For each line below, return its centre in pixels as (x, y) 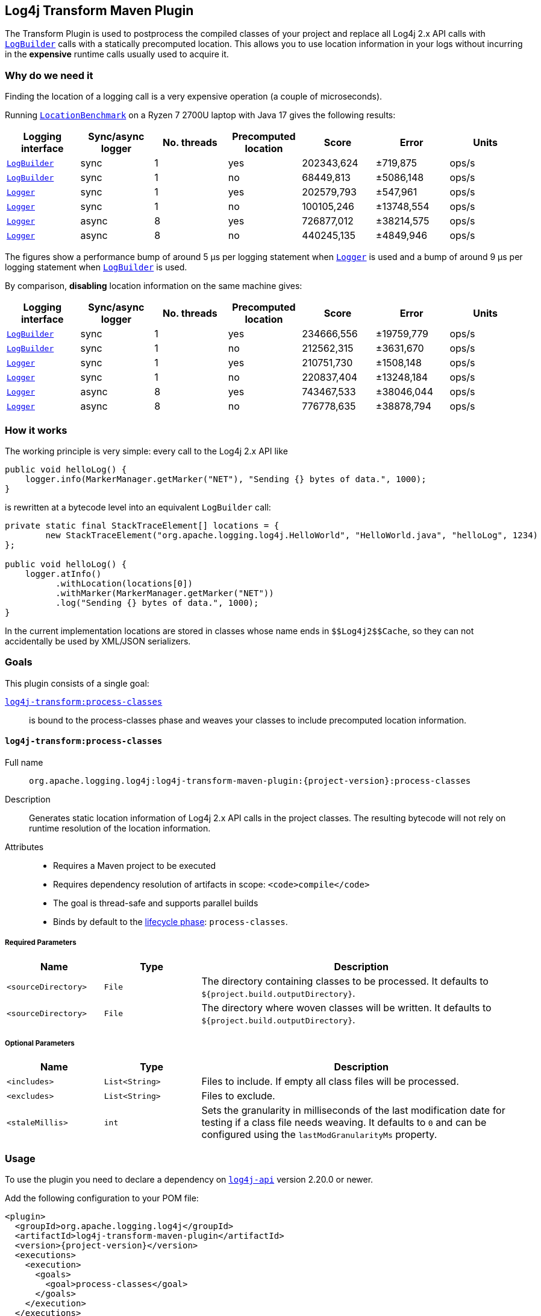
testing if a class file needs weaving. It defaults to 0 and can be (344, 1123)
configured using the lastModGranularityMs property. (319, 1135)
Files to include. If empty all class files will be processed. (330, 1082)
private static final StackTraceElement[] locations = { (142, 525)
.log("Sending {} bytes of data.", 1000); (157, 602)
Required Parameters (41, 943)
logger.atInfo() (63, 574)
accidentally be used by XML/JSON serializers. (98, 641)
